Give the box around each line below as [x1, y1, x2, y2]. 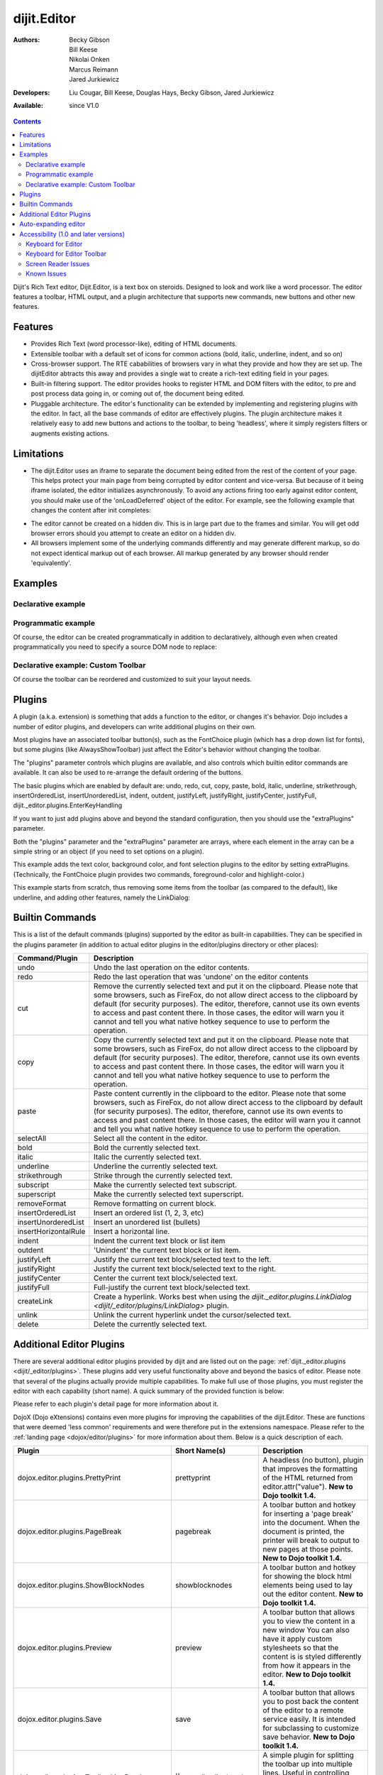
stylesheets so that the [262, 1642, 339, 1652]
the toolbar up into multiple [262, 1759, 353, 1769]
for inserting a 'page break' [262, 1509, 354, 1519]
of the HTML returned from [262, 1473, 354, 1482]
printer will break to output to [262, 1535, 360, 1545]
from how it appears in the [262, 1660, 351, 1670]
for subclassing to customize [262, 1722, 360, 1732]
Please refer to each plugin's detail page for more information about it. [13, 1399, 219, 1409]
